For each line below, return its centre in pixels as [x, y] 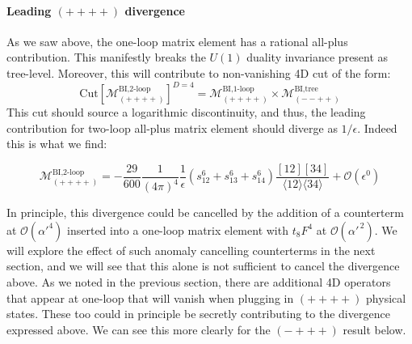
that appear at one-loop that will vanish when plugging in [150, 297]
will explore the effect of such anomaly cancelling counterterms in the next [191, 250]
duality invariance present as [317, 57]
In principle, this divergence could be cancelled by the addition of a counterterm [205, 212]
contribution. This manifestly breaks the [106, 57]
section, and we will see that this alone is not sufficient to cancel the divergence [203, 266]
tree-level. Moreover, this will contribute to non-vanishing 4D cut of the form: [199, 72]
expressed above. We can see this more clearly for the [139, 329]
